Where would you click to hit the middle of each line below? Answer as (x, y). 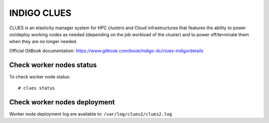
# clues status (37, 88)
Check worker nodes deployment (62, 102)
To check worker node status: (40, 76)
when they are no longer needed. (43, 42)
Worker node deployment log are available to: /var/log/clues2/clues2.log (91, 114)
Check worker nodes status (53, 65)
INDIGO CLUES (40, 13)
